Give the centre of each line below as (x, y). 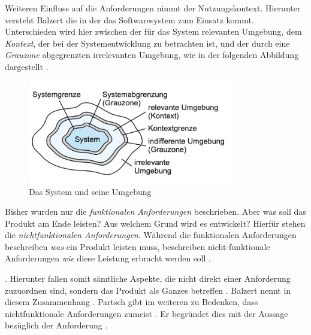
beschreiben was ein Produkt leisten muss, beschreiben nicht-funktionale (138, 246)
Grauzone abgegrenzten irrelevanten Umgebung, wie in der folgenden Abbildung (152, 55)
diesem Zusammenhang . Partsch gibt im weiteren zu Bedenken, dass (132, 302)
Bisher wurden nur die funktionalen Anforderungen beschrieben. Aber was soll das (155, 211)
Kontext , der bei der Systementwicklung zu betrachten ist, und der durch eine (147, 43)
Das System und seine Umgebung (90, 191)
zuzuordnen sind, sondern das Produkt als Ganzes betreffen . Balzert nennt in (148, 290)
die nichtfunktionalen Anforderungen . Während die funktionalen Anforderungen (151, 235)
